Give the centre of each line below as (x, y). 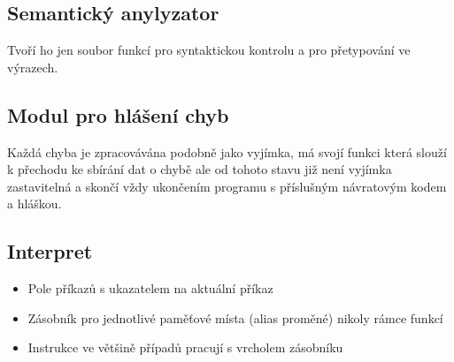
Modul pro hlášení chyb (118, 114)
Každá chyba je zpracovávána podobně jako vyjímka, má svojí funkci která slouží (227, 151)
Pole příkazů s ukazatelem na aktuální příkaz (150, 288)
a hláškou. (35, 204)
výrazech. (33, 67)
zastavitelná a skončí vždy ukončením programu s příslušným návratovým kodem (227, 186)
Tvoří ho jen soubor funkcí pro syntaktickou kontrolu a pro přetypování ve (209, 50)
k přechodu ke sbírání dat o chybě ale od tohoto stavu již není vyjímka (200, 169)
